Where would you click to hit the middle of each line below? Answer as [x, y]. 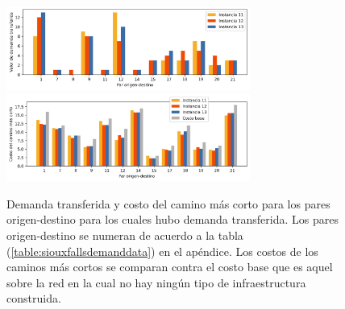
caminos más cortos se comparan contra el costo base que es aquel [170, 267]
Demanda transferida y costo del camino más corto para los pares [168, 203]
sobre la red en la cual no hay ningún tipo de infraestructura [156, 282]
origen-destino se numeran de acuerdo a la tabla [125, 235]
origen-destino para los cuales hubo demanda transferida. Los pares [172, 219]
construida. [34, 298]
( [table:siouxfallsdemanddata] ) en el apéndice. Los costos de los [162, 251]
